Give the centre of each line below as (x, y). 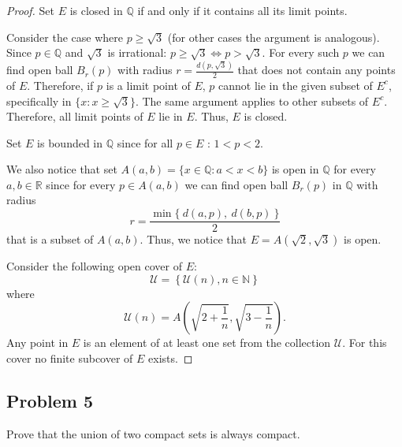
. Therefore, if (60, 85)
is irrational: (137, 52)
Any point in (37, 343)
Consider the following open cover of (94, 266)
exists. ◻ (171, 358)
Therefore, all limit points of (75, 116)
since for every (81, 184)
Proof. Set (30, 10)
